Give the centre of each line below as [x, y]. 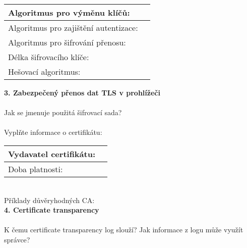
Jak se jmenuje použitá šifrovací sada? [63, 112]
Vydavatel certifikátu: [52, 154]
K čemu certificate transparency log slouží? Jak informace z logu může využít [124, 230]
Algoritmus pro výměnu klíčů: [69, 12]
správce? [17, 239]
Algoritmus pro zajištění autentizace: [73, 28]
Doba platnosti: [36, 169]
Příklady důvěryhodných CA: [49, 200]
